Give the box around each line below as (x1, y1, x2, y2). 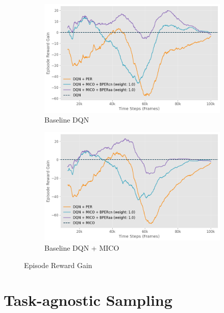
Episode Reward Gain (24, 259, 92, 270)
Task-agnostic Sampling (4, 290, 172, 310)
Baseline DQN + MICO (44, 243, 119, 253)
